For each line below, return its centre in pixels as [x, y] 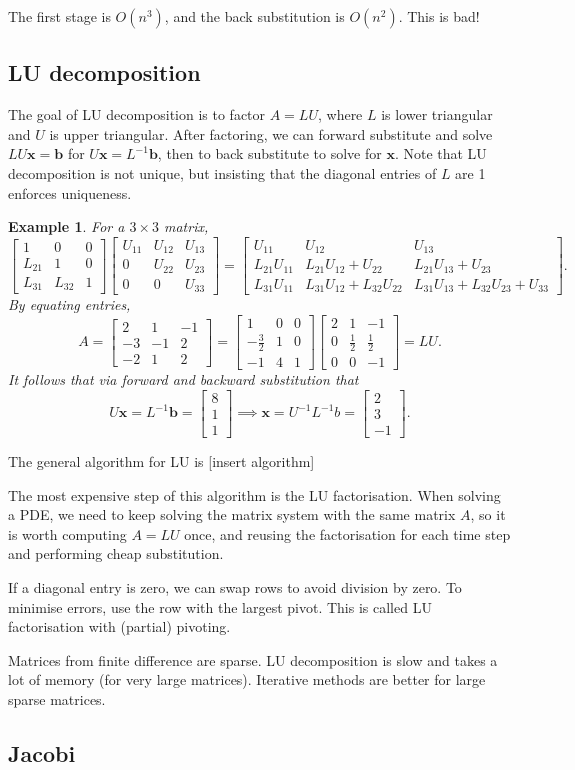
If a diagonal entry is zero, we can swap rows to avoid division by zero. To [235, 586]
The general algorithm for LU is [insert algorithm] [161, 460]
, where [340, 114]
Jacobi [42, 752]
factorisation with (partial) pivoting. [119, 626]
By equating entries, [69, 304]
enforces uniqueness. [70, 192]
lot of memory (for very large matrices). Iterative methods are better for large [247, 679]
